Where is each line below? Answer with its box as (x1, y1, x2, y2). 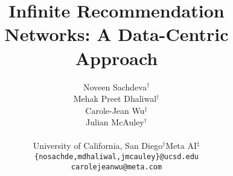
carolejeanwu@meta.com (71, 162, 162, 171)
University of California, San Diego (33, 139, 163, 152)
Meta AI (165, 139, 197, 152)
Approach (75, 45, 158, 70)
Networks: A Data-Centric (4, 22, 229, 46)
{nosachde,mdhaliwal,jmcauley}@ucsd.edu (34, 152, 199, 162)
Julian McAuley (86, 116, 144, 128)
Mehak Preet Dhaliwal (73, 92, 157, 105)
